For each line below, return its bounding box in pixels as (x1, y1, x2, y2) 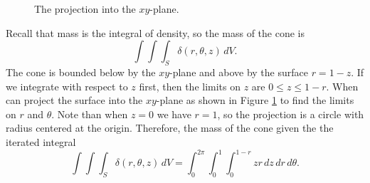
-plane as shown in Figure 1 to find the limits (156, 93, 354, 108)
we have (157, 106, 191, 121)
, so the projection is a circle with (217, 106, 364, 121)
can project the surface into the (6, 93, 143, 108)
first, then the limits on (139, 78, 241, 93)
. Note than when (51, 106, 128, 121)
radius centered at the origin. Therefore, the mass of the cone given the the (6, 120, 334, 135)
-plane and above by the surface (169, 64, 308, 79)
